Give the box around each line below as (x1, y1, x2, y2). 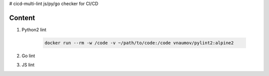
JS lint (21, 62, 35, 68)
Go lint (21, 53, 35, 59)
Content (9, 13, 35, 22)
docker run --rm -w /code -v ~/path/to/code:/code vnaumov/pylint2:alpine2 (44, 40, 234, 46)
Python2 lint (21, 26, 47, 32)
